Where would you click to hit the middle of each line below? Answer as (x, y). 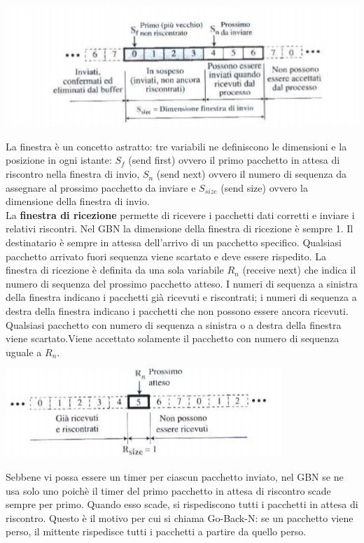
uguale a (24, 352)
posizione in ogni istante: (59, 160)
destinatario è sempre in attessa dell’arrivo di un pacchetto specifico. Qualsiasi (174, 242)
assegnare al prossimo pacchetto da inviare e (101, 187)
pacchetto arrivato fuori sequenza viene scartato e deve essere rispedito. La (166, 256)
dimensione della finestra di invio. (78, 201)
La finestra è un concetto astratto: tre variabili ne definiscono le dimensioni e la (176, 146)
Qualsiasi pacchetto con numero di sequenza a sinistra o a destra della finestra (174, 324)
